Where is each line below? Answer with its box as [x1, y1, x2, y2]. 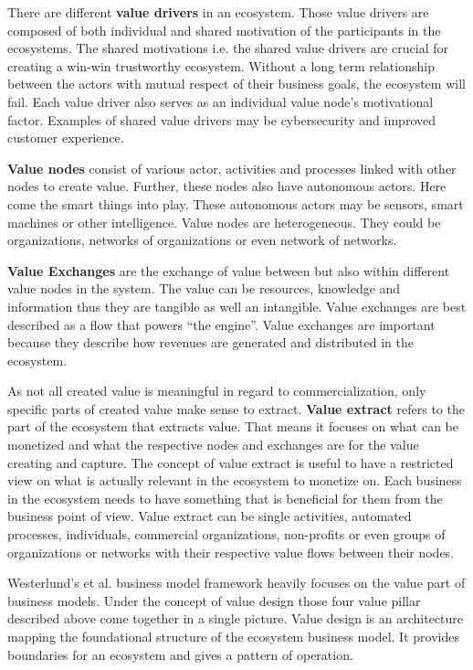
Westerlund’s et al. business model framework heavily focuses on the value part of [7, 573, 466, 592]
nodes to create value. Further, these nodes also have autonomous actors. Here [7, 176, 447, 196]
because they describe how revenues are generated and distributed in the [7, 333, 414, 352]
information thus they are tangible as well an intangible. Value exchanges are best [7, 296, 467, 315]
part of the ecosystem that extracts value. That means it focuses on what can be [7, 417, 458, 436]
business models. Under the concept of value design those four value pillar [7, 590, 421, 610]
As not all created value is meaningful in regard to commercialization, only [7, 381, 426, 400]
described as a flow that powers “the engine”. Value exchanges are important [7, 314, 436, 334]
